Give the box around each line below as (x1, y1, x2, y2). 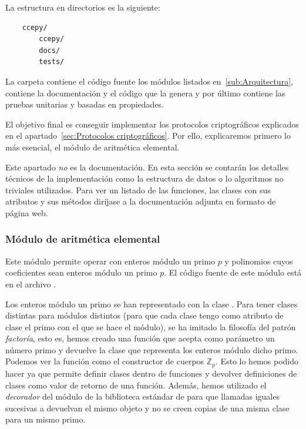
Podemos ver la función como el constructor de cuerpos (5, 355, 204, 367)
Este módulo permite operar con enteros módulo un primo (5, 254, 216, 267)
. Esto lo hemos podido (215, 355, 298, 367)
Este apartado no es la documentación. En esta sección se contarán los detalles (5, 160, 289, 173)
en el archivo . (5, 277, 56, 290)
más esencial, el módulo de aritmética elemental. (5, 140, 180, 153)
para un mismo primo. (5, 413, 86, 425)
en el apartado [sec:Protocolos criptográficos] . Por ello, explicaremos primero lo (5, 129, 291, 142)
